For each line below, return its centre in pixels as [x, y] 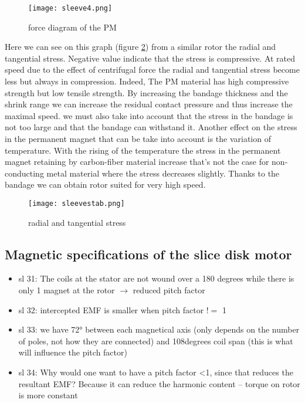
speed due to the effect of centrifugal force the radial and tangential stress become [152, 70]
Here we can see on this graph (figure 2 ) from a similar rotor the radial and [140, 47]
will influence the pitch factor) [73, 352]
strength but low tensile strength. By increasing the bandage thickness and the [146, 92]
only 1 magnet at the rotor [67, 290]
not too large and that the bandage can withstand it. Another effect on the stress [151, 127]
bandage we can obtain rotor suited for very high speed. [105, 184]
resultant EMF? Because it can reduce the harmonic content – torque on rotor [159, 383]
